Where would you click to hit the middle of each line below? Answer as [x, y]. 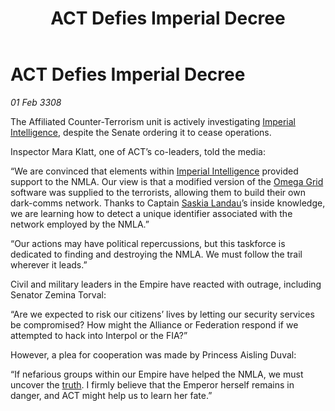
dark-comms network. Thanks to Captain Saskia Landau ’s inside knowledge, [168, 203]
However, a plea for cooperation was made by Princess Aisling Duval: [153, 354]
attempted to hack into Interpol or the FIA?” [99, 335]
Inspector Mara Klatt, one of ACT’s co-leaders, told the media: [138, 151]
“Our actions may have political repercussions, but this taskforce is [148, 243]
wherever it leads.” [49, 264]
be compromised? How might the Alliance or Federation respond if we [154, 324]
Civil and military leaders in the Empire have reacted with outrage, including [166, 284]
